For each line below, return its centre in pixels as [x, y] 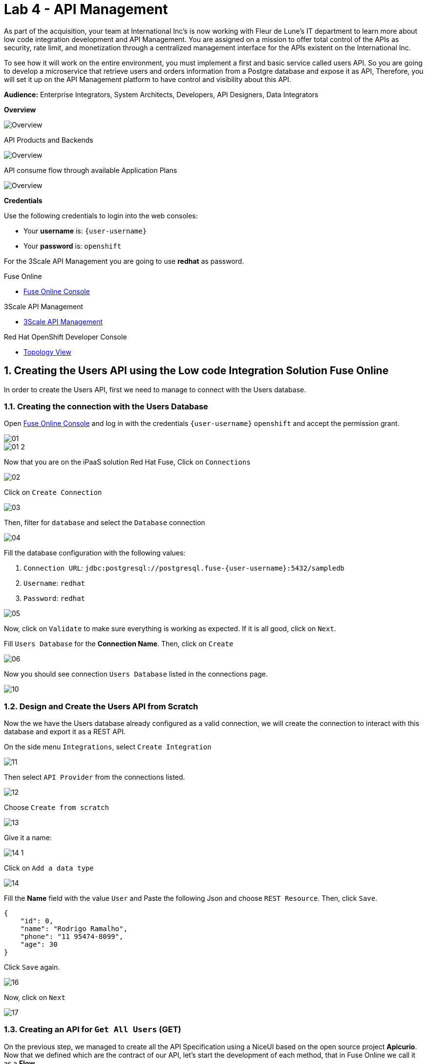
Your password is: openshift [73, 246]
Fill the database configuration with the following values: [95, 553]
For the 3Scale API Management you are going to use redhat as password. [124, 261]
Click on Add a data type [49, 868]
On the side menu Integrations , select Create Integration [108, 747]
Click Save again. [32, 967]
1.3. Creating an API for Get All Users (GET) [93, 1030]
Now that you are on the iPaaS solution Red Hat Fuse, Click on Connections [127, 462]
